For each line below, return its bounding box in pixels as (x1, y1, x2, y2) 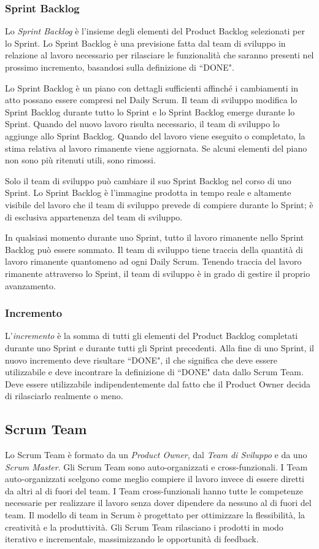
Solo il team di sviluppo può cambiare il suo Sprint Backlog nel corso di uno (5, 174, 291, 187)
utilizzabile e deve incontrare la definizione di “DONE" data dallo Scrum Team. (5, 365, 304, 378)
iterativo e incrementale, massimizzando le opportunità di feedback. (5, 532, 259, 545)
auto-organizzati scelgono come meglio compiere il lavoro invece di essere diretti (5, 472, 305, 485)
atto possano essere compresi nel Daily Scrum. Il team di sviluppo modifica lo (5, 93, 298, 106)
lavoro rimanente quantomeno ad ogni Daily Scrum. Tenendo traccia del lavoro (5, 255, 302, 268)
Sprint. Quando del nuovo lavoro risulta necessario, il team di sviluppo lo (5, 117, 280, 130)
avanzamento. (5, 279, 56, 292)
